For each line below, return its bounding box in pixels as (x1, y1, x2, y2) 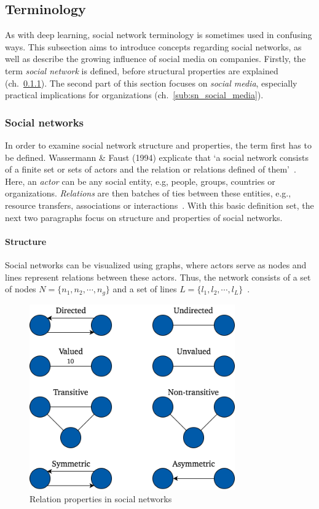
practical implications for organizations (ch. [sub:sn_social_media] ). (5, 88, 264, 101)
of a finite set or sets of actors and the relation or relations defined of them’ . (5, 163, 296, 176)
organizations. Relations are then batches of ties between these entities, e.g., (5, 187, 291, 200)
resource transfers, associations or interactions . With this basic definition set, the (5, 198, 314, 211)
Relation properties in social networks (30, 492, 172, 505)
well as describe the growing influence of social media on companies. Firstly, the (5, 52, 306, 65)
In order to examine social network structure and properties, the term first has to (5, 138, 312, 151)
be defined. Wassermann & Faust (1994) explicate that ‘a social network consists (5, 150, 309, 163)
